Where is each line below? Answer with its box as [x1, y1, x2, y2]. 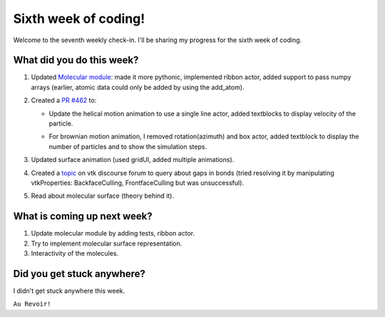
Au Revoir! [13, 300, 51, 308]
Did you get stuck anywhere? [13, 268, 146, 280]
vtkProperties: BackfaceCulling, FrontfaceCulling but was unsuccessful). [31, 178, 245, 187]
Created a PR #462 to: [31, 96, 97, 105]
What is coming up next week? [13, 211, 153, 223]
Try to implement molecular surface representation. [31, 239, 183, 248]
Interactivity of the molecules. [31, 249, 119, 258]
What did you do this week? [13, 54, 139, 66]
